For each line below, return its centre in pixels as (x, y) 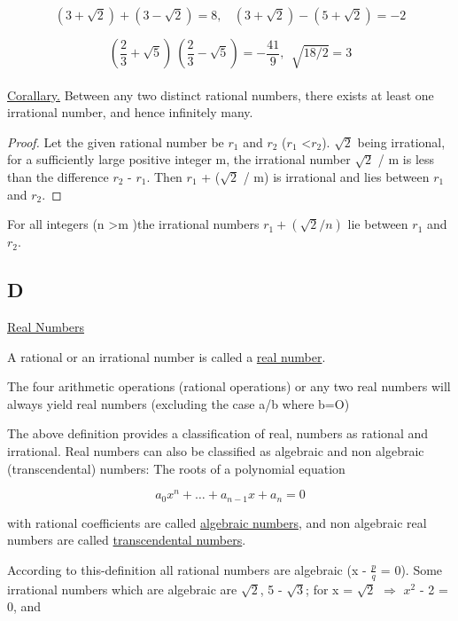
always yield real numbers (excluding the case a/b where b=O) (179, 403)
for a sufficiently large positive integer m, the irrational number (179, 159)
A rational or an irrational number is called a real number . (167, 356)
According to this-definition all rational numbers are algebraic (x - (187, 569)
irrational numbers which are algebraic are (122, 589)
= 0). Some (411, 569)
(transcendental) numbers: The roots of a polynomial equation (176, 468)
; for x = (330, 589)
